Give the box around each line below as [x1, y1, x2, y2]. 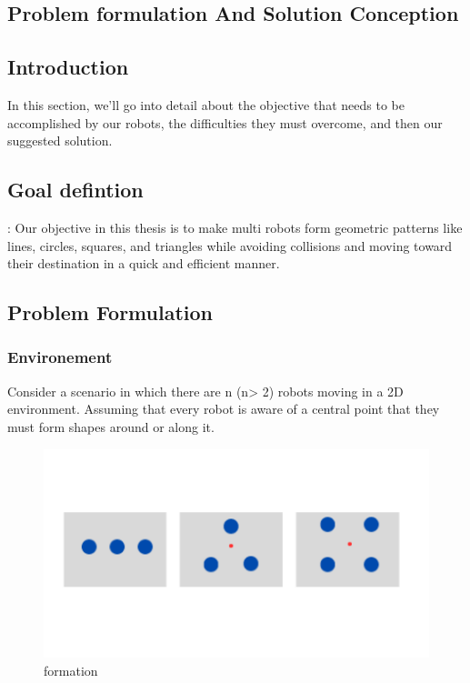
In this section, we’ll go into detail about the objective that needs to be [7, 95, 405, 114]
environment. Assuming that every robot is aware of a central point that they [7, 399, 440, 418]
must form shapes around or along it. [7, 417, 215, 436]
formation [44, 660, 98, 679]
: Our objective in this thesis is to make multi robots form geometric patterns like [7, 217, 463, 236]
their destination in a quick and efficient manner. [7, 254, 280, 273]
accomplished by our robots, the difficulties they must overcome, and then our [7, 113, 443, 132]
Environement [7, 346, 113, 368]
